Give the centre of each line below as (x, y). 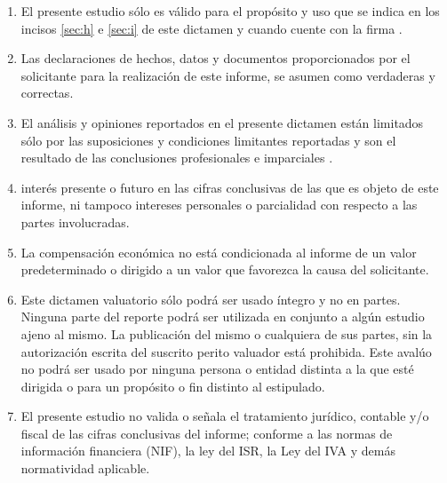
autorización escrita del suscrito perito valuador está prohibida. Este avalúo (226, 351)
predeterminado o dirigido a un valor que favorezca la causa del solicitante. (225, 269)
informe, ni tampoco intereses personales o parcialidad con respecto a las (219, 205)
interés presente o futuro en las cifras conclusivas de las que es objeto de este (230, 187)
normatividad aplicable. (85, 468)
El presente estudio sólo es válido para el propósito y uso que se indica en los (230, 11)
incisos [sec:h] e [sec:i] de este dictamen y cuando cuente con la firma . (212, 28)
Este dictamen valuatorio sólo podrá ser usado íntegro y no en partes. (211, 299)
